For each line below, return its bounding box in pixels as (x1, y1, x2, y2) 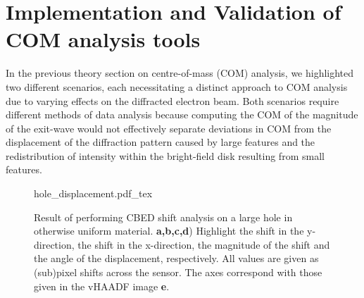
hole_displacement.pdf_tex (34, 186, 153, 201)
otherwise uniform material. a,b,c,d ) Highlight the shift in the (34, 223, 304, 238)
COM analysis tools (6, 25, 201, 54)
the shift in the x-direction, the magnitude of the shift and (77, 237, 330, 252)
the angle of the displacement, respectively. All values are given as (34, 251, 319, 266)
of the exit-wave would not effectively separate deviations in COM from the (6, 120, 332, 135)
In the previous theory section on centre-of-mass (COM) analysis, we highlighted (6, 66, 354, 80)
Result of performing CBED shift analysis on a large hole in (34, 209, 293, 224)
